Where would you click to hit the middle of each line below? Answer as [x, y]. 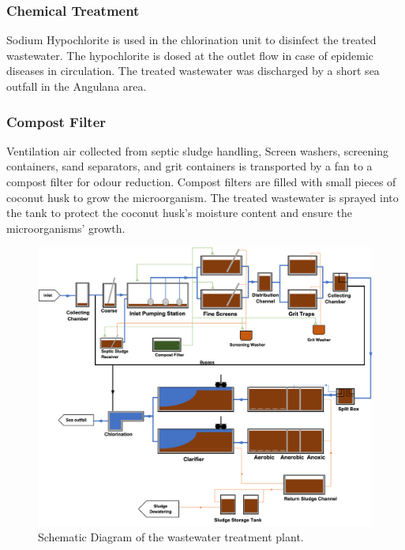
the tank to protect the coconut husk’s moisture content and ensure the [179, 213]
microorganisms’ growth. [66, 228]
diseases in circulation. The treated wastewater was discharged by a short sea [193, 71]
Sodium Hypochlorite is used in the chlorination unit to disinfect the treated [191, 40]
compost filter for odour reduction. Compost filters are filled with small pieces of [201, 181]
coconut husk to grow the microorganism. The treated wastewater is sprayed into [202, 197]
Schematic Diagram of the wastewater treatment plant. [171, 537]
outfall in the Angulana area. [77, 86]
